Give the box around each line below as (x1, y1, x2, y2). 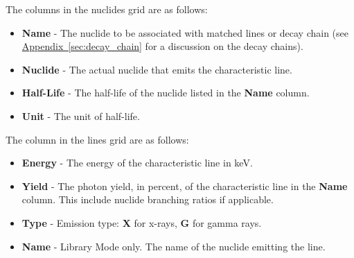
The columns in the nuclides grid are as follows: (6, 2, 208, 16)
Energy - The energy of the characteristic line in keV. (21, 155, 253, 170)
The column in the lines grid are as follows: (6, 132, 189, 146)
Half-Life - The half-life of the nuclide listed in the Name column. (21, 85, 310, 100)
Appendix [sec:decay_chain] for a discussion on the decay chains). (21, 39, 303, 53)
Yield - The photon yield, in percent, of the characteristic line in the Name (21, 178, 348, 193)
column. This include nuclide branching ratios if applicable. (21, 192, 274, 207)
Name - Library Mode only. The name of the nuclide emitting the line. (21, 239, 326, 253)
